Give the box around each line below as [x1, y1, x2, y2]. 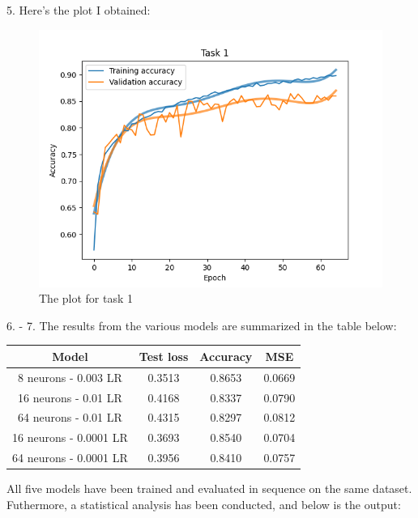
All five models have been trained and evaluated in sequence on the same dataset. [6, 480, 412, 497]
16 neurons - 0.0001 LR [12, 429, 128, 446]
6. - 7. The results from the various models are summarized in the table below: [6, 316, 397, 333]
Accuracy [199, 347, 253, 364]
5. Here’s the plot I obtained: [6, 2, 151, 18]
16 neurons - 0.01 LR [18, 388, 122, 405]
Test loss [139, 347, 189, 364]
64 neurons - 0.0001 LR [12, 449, 128, 466]
